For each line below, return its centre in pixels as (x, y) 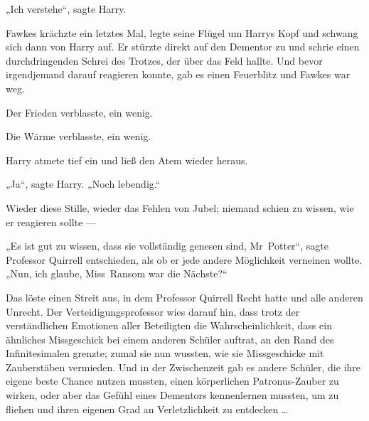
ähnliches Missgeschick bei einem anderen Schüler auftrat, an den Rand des (170, 339)
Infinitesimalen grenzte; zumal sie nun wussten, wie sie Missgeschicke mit (165, 353)
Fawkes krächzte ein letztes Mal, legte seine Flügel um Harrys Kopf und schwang (182, 32)
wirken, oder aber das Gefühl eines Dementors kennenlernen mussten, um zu (172, 395)
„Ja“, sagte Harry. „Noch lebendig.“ (83, 184)
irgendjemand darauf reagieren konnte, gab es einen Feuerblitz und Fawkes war (178, 74)
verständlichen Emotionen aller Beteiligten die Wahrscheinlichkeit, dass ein (169, 325)
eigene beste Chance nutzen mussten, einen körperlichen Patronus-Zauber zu (172, 381)
